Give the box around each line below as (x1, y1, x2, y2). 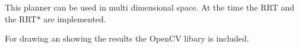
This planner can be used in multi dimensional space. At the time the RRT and (5, 1, 294, 13)
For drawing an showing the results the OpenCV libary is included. (5, 32, 249, 44)
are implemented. (43, 12, 106, 25)
